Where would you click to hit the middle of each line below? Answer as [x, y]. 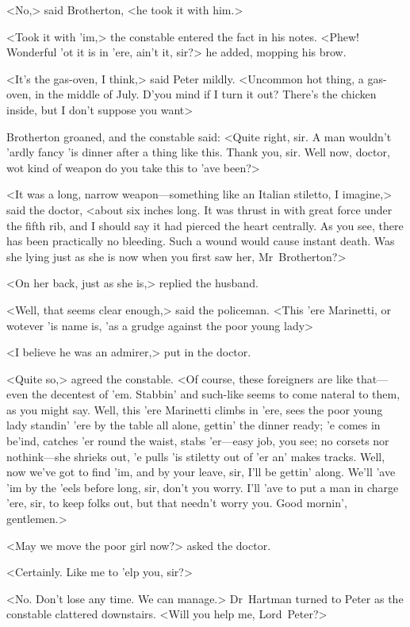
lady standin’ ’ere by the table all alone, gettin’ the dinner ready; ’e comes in [194, 425]
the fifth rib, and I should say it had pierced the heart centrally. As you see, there [205, 225]
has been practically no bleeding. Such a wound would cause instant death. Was [201, 241]
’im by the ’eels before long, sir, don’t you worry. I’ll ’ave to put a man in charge [203, 487]
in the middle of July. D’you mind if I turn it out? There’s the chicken [206, 94]
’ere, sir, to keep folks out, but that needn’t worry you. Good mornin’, [177, 503]
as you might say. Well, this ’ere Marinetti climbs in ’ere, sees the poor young [195, 409]
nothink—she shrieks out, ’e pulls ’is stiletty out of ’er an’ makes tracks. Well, [196, 456]
